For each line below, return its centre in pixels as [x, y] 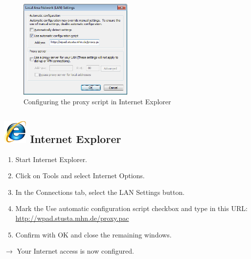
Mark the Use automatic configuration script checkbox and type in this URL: [131, 208]
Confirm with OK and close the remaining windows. [93, 234]
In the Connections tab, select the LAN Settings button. [100, 192]
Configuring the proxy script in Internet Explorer [97, 101]
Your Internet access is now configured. [75, 251]
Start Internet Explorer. [51, 159]
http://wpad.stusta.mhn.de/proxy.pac [72, 218]
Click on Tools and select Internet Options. [80, 176]
